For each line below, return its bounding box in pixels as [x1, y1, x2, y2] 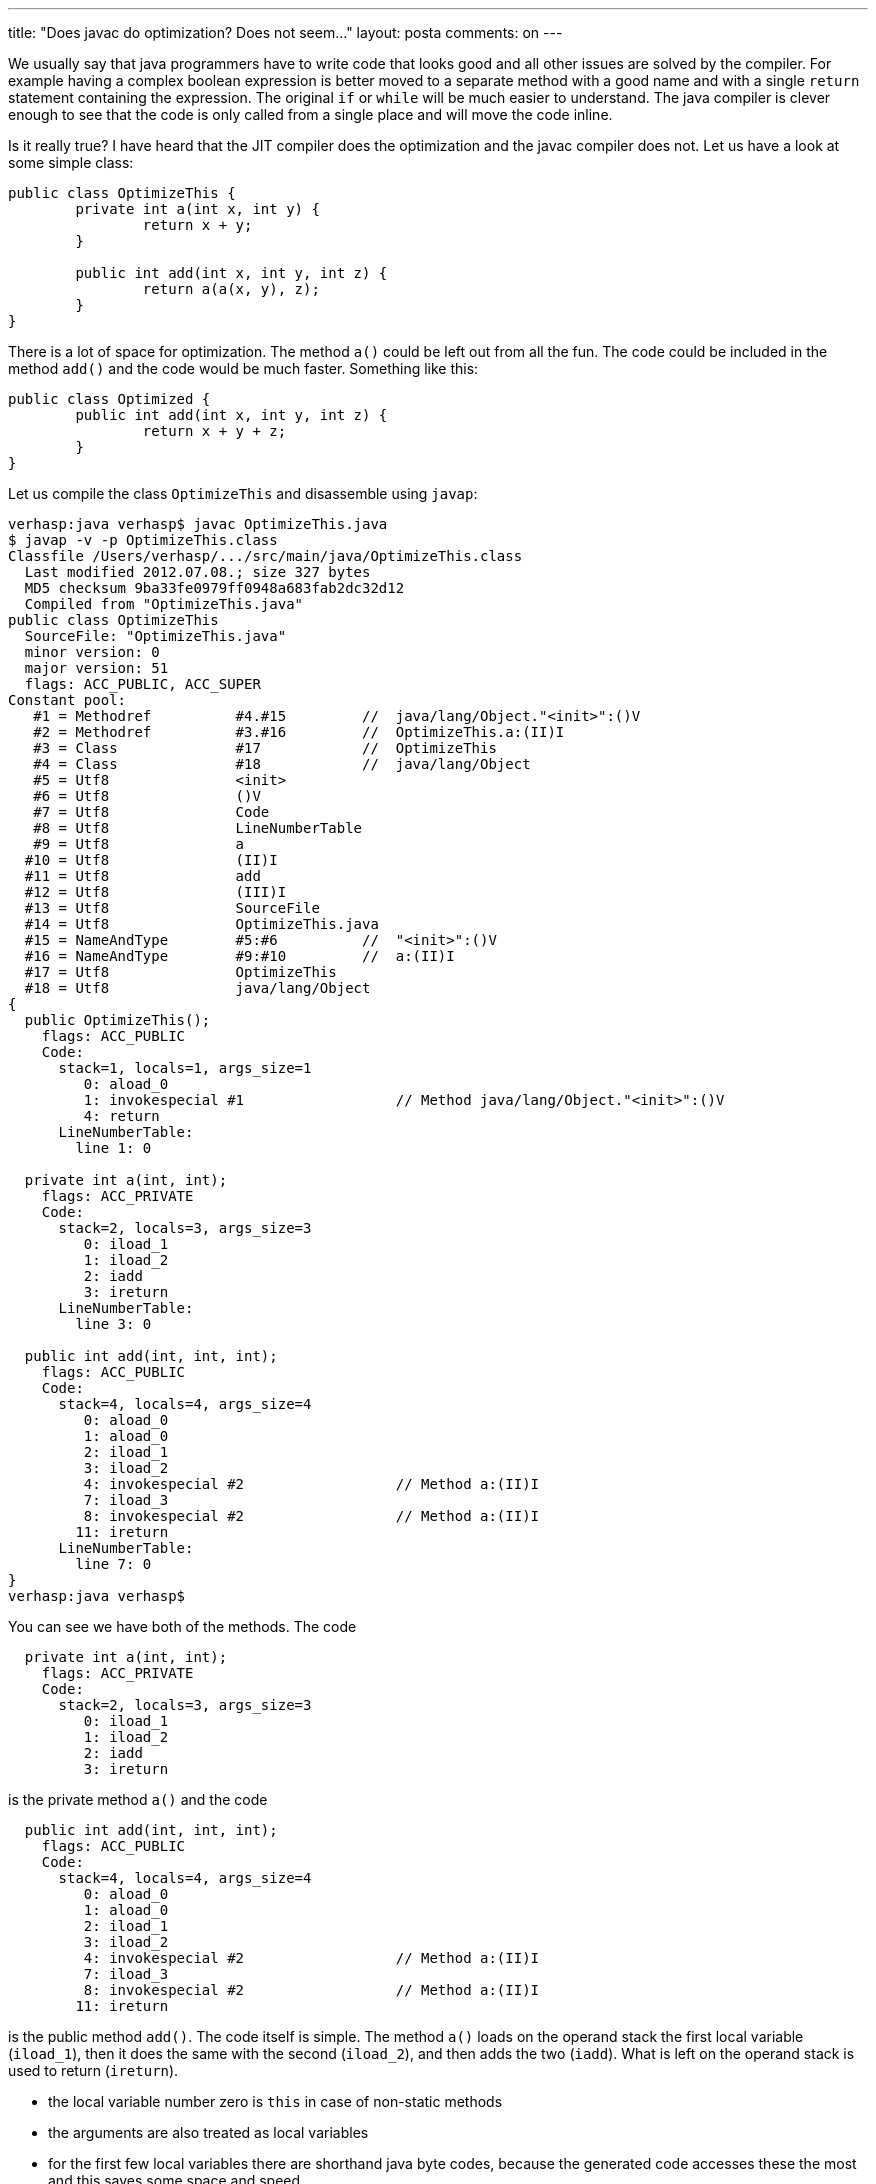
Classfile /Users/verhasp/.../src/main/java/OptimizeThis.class [8, 548, 523, 564]
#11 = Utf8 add [24, 868, 261, 884]
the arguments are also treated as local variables [48, 2124, 369, 2141]
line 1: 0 [75, 1140, 152, 1156]
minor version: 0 [24, 644, 160, 660]
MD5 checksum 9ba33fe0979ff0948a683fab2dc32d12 [24, 580, 405, 596]
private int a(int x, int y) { [75, 201, 320, 217]
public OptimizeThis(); [24, 1012, 211, 1028]
